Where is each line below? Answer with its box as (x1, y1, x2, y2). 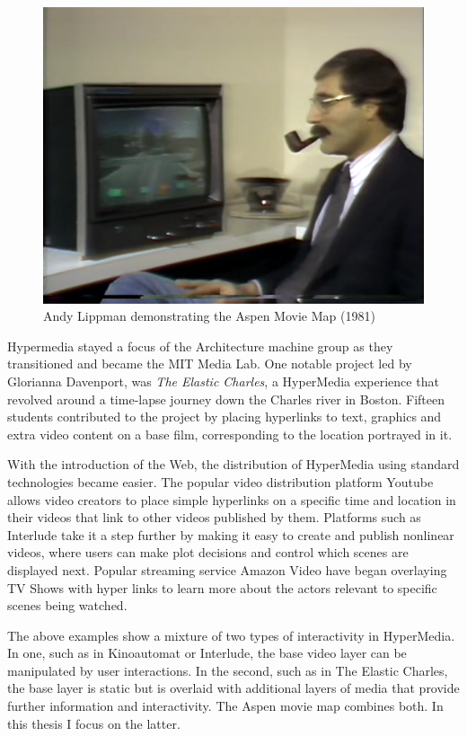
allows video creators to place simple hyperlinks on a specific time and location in (7, 490, 456, 509)
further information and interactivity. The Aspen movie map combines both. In (7, 696, 444, 715)
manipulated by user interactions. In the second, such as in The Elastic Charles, (7, 661, 448, 679)
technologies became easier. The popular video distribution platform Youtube (7, 472, 434, 491)
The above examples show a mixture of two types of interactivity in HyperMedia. (7, 625, 455, 644)
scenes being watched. (7, 596, 128, 615)
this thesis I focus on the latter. (7, 714, 181, 732)
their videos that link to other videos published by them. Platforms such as (7, 508, 421, 527)
